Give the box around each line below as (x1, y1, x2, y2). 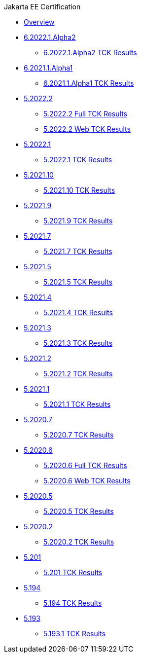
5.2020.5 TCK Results (43, 507, 114, 515)
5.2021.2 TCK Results (43, 369, 113, 378)
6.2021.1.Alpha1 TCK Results (43, 79, 134, 87)
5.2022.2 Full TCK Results (43, 109, 127, 118)
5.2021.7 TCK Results (43, 247, 112, 255)
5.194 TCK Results (43, 599, 102, 607)
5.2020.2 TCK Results (43, 538, 114, 546)
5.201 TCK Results (43, 568, 103, 577)
